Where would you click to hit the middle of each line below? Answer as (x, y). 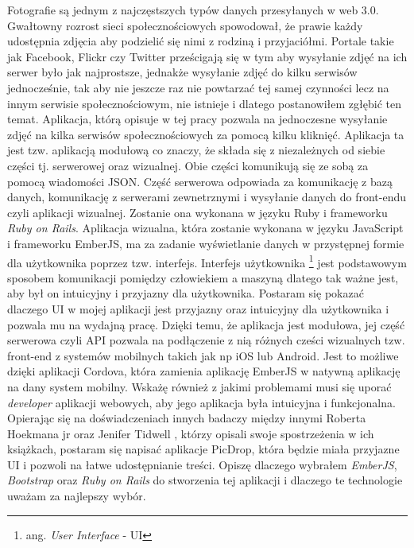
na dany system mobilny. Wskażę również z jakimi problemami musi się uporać (199, 386)
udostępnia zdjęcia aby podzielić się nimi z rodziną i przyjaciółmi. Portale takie (201, 41)
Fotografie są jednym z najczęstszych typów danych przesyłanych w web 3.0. (193, 10)
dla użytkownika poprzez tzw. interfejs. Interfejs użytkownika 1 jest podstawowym (207, 261)
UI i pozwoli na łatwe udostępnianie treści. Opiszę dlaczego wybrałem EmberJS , (202, 464)
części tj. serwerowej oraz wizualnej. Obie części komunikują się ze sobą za (188, 165)
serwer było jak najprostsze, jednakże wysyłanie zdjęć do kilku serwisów (182, 72)
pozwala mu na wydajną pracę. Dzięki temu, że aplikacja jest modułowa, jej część (206, 324)
